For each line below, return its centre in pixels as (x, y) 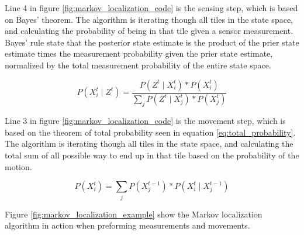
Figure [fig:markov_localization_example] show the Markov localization (134, 214)
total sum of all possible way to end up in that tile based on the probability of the (152, 155)
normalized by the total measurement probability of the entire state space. (138, 65)
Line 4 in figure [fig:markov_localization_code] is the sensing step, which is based (151, 8)
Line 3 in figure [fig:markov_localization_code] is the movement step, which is (145, 121)
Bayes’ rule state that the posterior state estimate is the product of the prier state (152, 42)
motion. (18, 166)
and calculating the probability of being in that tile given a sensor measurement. (149, 31)
